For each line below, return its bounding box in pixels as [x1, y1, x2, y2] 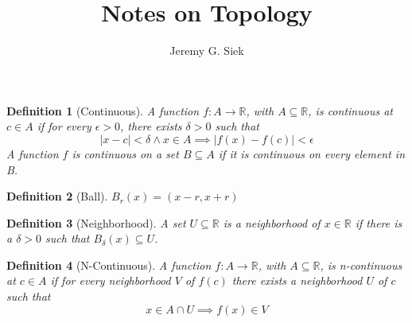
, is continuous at [308, 102, 393, 119]
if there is [355, 214, 402, 231]
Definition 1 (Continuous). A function [6, 102, 200, 119]
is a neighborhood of [223, 214, 321, 231]
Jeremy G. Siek [169, 42, 244, 59]
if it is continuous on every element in [218, 145, 406, 161]
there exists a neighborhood [231, 272, 363, 289]
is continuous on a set [72, 145, 179, 161]
